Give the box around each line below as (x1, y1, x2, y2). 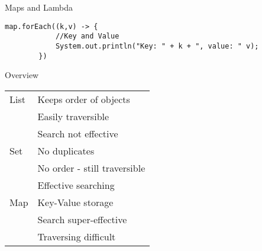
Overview (5, 69, 39, 81)
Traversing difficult (37, 229, 116, 243)
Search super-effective (37, 212, 127, 226)
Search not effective (37, 126, 118, 140)
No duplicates (37, 143, 95, 157)
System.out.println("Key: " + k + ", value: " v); (55, 41, 259, 50)
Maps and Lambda (5, 1, 73, 13)
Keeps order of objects (37, 92, 130, 106)
